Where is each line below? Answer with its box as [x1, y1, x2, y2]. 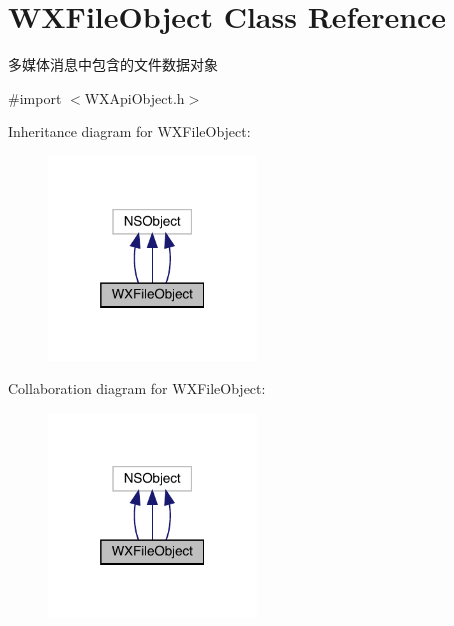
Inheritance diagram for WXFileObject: [8, 121, 251, 142]
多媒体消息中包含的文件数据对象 [8, 54, 218, 75]
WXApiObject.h [84, 87, 185, 108]
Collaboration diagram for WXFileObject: [8, 378, 266, 399]
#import [8, 87, 62, 108]
